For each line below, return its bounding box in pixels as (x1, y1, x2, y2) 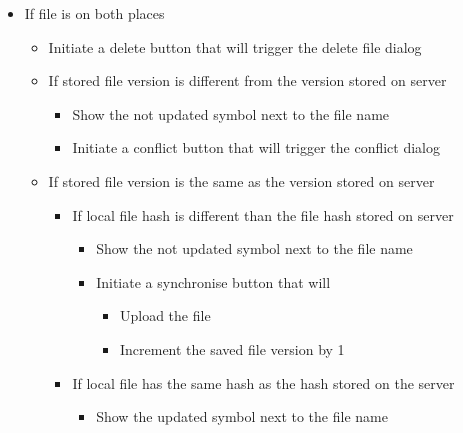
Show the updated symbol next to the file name (96, 406, 388, 427)
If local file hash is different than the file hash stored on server (72, 204, 454, 225)
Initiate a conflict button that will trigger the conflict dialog (72, 137, 441, 158)
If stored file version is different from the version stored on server (48, 70, 447, 91)
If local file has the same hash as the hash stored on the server (72, 372, 455, 393)
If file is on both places (24, 3, 165, 23)
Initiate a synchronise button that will (96, 271, 331, 292)
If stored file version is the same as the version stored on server (48, 170, 435, 191)
